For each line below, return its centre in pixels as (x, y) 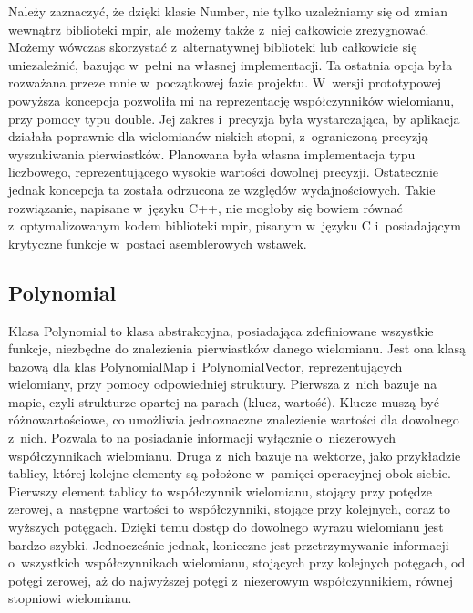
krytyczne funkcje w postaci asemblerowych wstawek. (158, 243)
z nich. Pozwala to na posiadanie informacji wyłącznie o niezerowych (202, 438)
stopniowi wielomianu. (70, 598)
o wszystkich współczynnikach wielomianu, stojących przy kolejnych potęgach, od (237, 562)
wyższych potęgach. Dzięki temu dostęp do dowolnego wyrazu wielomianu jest (226, 527)
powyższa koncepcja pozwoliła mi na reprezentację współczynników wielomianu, (231, 100)
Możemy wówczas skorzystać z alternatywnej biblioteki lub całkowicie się (213, 47)
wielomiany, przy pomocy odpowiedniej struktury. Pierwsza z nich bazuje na (223, 384)
